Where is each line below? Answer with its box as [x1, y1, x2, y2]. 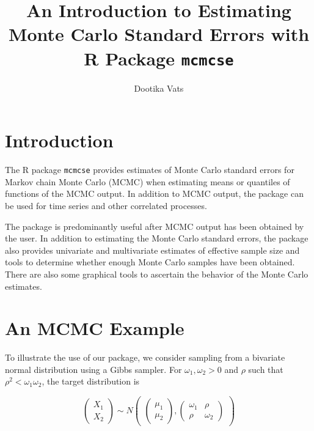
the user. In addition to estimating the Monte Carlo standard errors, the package [5, 232, 309, 245]
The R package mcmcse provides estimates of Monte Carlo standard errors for [5, 163, 294, 176]
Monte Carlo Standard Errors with [8, 21, 310, 46]
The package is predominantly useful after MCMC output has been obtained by [5, 219, 304, 232]
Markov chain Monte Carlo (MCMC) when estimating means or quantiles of [5, 175, 290, 188]
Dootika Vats [134, 81, 184, 94]
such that [248, 363, 283, 375]
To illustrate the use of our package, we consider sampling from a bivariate [5, 351, 285, 364]
